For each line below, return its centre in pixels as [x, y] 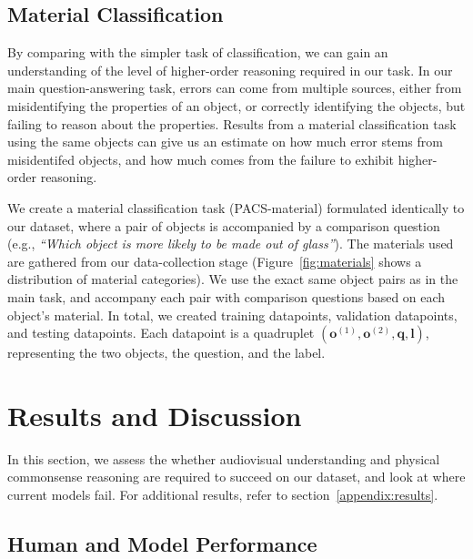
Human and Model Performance [162, 544]
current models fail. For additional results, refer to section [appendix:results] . [223, 495]
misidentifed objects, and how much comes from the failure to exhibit [201, 159]
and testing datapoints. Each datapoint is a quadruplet [161, 333]
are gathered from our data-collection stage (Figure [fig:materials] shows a [215, 261]
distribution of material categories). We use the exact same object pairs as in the [233, 279]
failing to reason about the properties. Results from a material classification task [232, 123]
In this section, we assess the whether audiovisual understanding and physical [224, 458]
